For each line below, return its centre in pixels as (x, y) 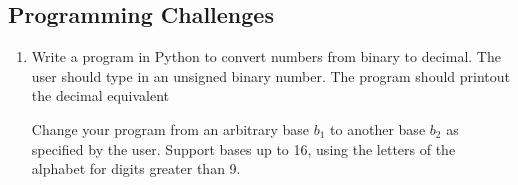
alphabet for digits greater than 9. (136, 168)
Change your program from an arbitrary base (170, 128)
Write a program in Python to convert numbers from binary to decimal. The (266, 56)
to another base (378, 128)
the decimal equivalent (100, 95)
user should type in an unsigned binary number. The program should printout (270, 75)
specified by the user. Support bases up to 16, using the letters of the (243, 148)
